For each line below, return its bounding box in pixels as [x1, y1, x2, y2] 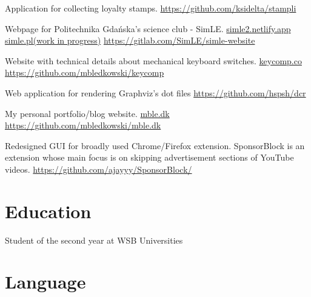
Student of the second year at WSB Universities [5, 233, 183, 246]
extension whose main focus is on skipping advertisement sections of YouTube [5, 151, 294, 164]
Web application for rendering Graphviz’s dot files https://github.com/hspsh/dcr [5, 86, 306, 99]
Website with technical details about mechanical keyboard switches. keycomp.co [5, 54, 302, 67]
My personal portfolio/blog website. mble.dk [5, 107, 170, 119]
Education [5, 198, 92, 223]
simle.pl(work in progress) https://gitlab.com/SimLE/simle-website [5, 34, 255, 47]
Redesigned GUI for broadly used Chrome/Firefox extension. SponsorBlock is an [5, 139, 305, 152]
